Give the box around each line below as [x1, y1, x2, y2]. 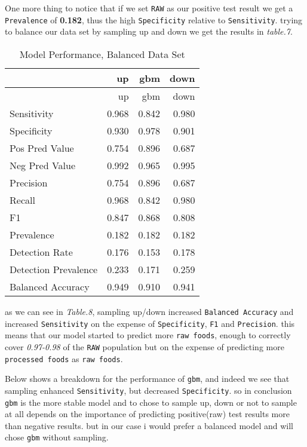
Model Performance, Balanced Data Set [19, 47, 185, 61]
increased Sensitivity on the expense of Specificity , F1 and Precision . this [5, 317, 295, 329]
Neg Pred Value [10, 158, 76, 172]
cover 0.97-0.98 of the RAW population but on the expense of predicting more [5, 340, 284, 353]
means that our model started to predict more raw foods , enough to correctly [5, 329, 291, 341]
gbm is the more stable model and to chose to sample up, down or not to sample [5, 396, 297, 408]
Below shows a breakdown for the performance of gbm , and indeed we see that [5, 372, 290, 385]
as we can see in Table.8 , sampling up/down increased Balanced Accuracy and [5, 305, 294, 317]
